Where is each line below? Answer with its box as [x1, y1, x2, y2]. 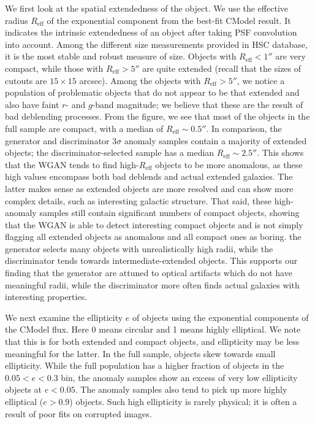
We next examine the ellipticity [5, 310, 123, 323]
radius [5, 13, 28, 26]
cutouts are [5, 74, 47, 87]
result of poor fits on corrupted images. [5, 407, 152, 420]
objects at [5, 383, 42, 396]
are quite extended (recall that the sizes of [142, 61, 302, 74]
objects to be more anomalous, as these [155, 158, 303, 171]
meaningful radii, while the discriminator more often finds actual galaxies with [5, 278, 300, 291]
